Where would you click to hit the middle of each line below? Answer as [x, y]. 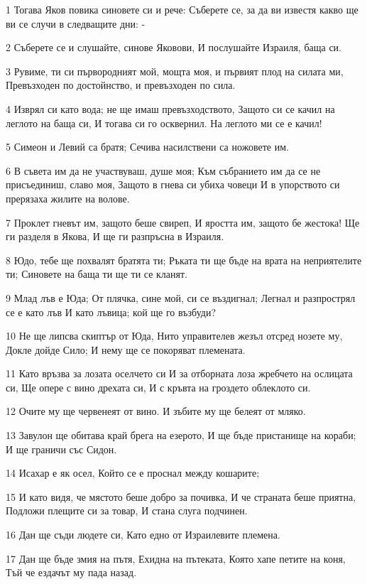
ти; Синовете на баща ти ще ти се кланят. [97, 274]
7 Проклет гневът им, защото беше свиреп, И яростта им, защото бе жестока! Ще [183, 222]
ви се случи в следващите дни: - [76, 23]
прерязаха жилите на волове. [68, 198]
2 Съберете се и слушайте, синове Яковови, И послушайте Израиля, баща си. [174, 47]
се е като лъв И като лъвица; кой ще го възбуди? [111, 312]
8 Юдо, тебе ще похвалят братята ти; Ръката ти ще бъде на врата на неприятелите [184, 260]
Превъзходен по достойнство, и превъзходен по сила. [121, 85]
